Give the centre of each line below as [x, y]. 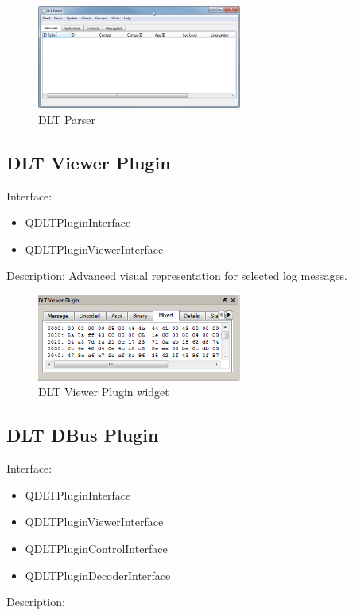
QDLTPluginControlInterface [96, 548]
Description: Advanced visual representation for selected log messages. [177, 276]
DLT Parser [67, 119]
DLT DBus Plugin [83, 435]
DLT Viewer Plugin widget [104, 392]
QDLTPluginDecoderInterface [98, 575]
